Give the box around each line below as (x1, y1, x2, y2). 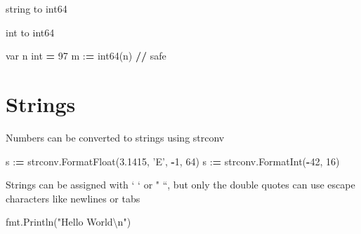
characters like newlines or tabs (6, 191, 140, 205)
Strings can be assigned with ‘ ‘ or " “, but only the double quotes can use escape (6, 177, 355, 192)
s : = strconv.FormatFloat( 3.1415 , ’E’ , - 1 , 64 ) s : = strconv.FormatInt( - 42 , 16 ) (6, 153, 340, 168)
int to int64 (6, 25, 55, 39)
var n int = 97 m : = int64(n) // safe (6, 48, 166, 63)
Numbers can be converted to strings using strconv (6, 130, 225, 144)
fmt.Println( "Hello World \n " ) (6, 214, 131, 229)
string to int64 (6, 1, 67, 15)
